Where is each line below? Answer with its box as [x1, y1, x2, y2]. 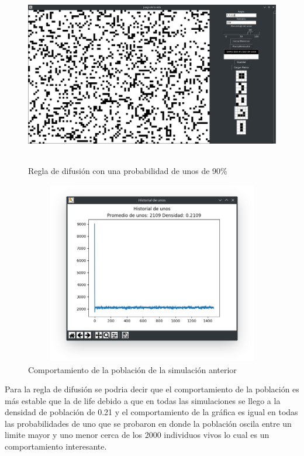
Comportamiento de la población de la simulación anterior [28, 363, 237, 375]
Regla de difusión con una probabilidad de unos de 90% [28, 164, 227, 176]
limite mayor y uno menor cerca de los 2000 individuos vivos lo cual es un [5, 429, 270, 441]
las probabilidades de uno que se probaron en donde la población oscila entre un [5, 417, 292, 429]
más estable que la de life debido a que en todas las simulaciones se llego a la [5, 394, 281, 406]
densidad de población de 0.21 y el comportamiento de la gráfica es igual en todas [5, 406, 298, 418]
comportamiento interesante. [5, 440, 107, 452]
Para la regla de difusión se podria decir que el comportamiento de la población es [5, 383, 299, 395]
